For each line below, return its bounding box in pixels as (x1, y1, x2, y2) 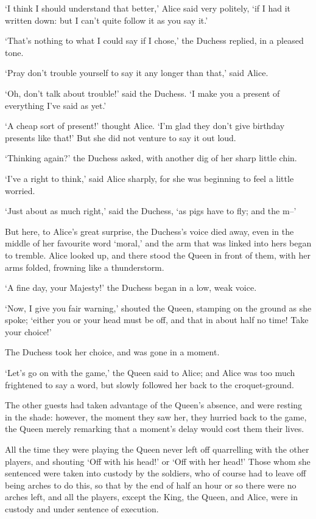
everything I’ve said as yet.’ (5, 99, 107, 111)
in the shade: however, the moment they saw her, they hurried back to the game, (5, 410, 307, 423)
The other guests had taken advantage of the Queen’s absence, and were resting (5, 399, 303, 411)
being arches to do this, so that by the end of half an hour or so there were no (5, 478, 297, 491)
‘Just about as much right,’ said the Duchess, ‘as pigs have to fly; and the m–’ (5, 204, 297, 217)
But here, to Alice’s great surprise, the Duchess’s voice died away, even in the (5, 225, 294, 237)
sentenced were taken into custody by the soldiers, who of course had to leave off (5, 467, 306, 479)
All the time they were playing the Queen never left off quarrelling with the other (5, 443, 309, 456)
